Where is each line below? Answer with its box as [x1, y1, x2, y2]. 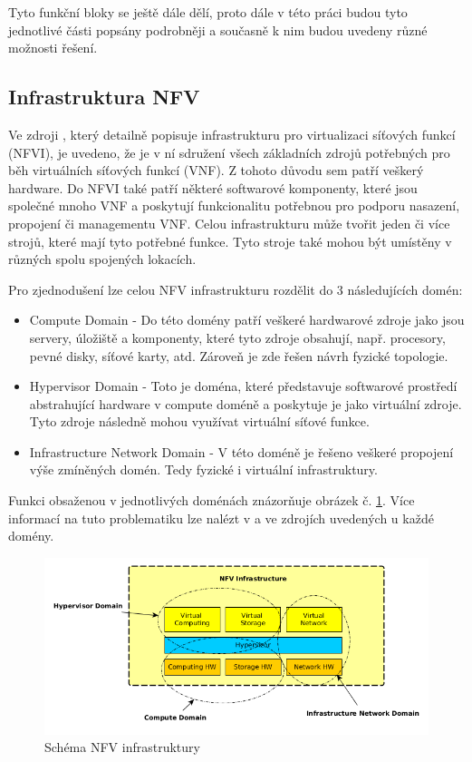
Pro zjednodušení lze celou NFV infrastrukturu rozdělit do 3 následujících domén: [8, 279, 463, 298]
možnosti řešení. [8, 38, 98, 57]
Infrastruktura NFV [8, 83, 200, 111]
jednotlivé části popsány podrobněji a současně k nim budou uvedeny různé [8, 20, 428, 39]
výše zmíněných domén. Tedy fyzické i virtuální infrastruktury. [29, 460, 378, 479]
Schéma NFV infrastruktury [44, 738, 200, 757]
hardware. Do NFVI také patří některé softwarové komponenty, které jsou [8, 178, 418, 197]
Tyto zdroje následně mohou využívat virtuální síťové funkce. [29, 412, 370, 431]
